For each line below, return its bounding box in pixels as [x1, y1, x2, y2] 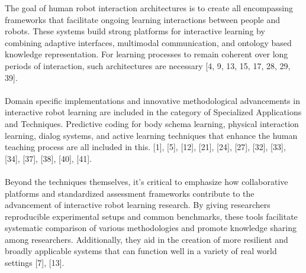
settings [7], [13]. [5, 256, 65, 269]
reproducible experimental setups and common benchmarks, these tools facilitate [5, 210, 298, 222]
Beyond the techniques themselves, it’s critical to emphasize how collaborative [5, 175, 288, 187]
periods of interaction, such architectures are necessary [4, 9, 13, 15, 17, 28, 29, [5, 59, 291, 71]
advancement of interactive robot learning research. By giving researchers [5, 199, 270, 211]
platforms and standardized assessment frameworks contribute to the [5, 187, 255, 199]
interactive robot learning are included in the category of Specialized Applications [5, 106, 302, 118]
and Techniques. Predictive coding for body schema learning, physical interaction [5, 117, 299, 129]
